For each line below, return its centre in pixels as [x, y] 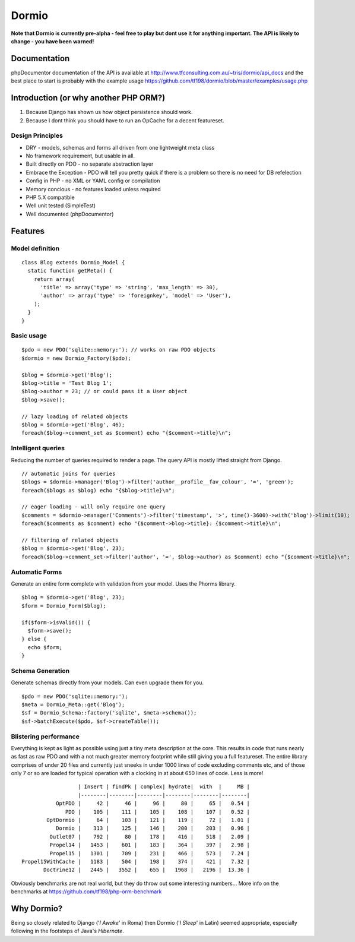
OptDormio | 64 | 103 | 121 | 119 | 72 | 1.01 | [148, 820]
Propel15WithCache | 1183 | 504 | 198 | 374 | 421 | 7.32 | [136, 862]
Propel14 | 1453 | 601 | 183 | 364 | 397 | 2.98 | [150, 845]
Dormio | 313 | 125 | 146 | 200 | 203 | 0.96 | [153, 828]
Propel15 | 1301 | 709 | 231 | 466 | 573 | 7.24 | [150, 853]
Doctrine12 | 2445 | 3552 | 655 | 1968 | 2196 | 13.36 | [147, 870]
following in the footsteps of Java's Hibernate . [67, 931]
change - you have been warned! [53, 41]
